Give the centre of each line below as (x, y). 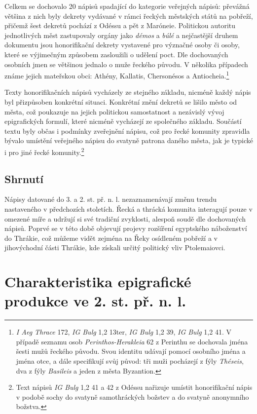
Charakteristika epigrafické (98, 282)
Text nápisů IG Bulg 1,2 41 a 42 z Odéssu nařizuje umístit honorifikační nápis (134, 387)
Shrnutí (24, 178)
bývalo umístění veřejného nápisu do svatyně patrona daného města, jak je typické (129, 140)
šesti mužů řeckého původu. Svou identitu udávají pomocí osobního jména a (131, 351)
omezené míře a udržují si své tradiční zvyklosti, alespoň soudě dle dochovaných (125, 218)
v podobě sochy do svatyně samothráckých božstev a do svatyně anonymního (132, 396)
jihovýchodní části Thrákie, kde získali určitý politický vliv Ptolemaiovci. (115, 247)
